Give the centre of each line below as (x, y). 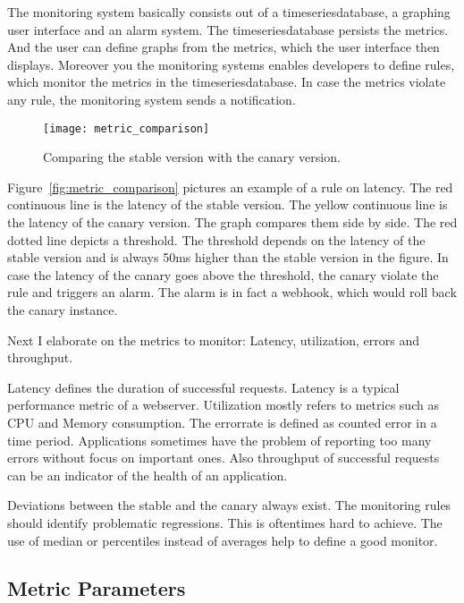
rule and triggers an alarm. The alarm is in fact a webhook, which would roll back (232, 292)
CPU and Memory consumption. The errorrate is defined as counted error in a (222, 422)
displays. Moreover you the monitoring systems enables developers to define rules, (231, 64)
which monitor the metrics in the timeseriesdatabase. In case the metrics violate (227, 82)
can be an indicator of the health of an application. (148, 475)
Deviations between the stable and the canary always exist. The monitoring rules (229, 505)
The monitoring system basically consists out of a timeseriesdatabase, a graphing (229, 12)
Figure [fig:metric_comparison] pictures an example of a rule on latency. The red (230, 187)
